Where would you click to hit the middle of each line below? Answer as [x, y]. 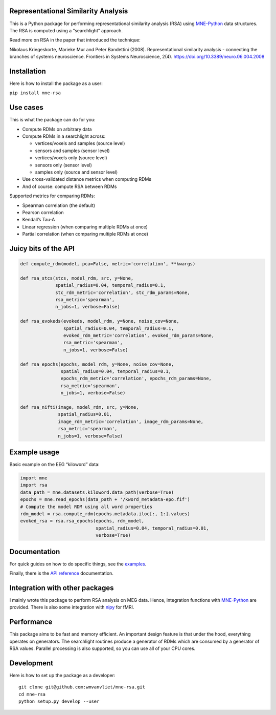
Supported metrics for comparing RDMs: [52, 196]
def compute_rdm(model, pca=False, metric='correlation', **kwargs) [108, 264]
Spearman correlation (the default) [59, 205]
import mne [34, 478]
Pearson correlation [43, 212]
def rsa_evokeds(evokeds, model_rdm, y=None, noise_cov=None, [100, 321]
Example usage [34, 452]
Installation [28, 71]
